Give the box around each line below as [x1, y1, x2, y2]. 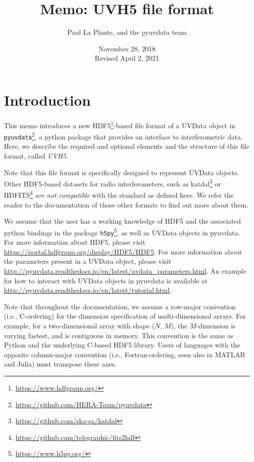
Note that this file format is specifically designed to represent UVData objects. [4, 167, 239, 177]
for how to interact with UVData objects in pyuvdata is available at [4, 275, 208, 285]
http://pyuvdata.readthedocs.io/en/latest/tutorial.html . [4, 285, 172, 295]
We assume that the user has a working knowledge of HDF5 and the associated [4, 216, 241, 226]
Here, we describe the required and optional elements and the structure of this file [4, 141, 250, 151]
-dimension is [196, 320, 236, 330]
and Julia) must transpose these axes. [4, 359, 117, 369]
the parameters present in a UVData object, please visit [4, 256, 171, 266]
